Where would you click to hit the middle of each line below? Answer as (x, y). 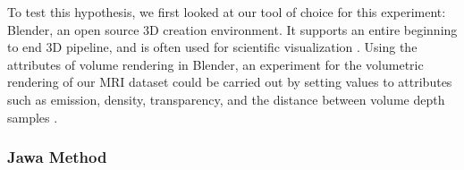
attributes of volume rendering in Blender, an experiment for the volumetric (215, 64)
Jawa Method (57, 157)
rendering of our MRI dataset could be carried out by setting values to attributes (230, 82)
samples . (33, 117)
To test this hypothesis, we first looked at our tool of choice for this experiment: (227, 12)
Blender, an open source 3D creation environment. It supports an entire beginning (232, 29)
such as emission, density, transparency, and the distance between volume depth (226, 99)
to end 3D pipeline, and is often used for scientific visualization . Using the (212, 47)
